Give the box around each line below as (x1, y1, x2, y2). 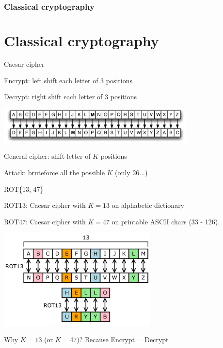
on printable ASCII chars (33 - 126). (111, 216, 220, 226)
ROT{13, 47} (4, 183, 44, 194)
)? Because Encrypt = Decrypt (77, 334, 169, 344)
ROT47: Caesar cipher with (4, 216, 86, 226)
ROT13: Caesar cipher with (4, 200, 86, 210)
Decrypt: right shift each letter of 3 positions (4, 92, 137, 102)
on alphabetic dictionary (111, 200, 185, 210)
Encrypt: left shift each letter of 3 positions (4, 75, 132, 85)
